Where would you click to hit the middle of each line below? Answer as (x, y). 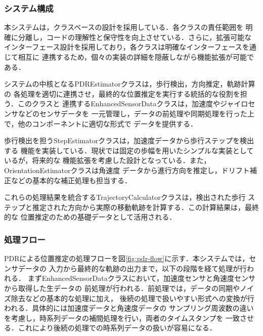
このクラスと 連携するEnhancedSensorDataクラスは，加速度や (119, 103)
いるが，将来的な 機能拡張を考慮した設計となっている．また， (107, 160)
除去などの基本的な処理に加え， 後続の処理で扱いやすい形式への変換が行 (133, 298)
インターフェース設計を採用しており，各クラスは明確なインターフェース (123, 47)
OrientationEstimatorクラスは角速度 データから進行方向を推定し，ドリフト (127, 170)
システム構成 (29, 8)
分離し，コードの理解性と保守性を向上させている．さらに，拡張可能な (135, 37)
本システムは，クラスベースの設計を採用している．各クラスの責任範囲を (124, 27)
